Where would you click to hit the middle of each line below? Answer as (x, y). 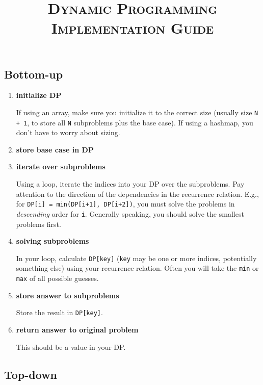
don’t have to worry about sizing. (68, 132)
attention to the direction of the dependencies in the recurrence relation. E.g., (137, 194)
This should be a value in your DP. (71, 347)
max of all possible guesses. (57, 278)
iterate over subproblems (61, 166)
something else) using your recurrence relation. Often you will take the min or (137, 268)
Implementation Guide (133, 28)
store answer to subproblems (68, 295)
